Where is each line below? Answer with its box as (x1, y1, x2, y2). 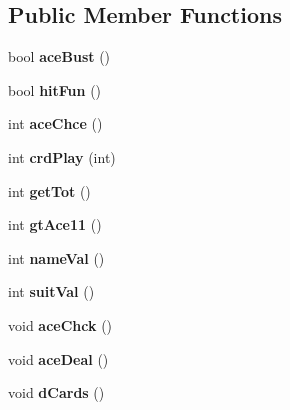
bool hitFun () (8, 79, 102, 100)
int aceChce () (8, 113, 103, 134)
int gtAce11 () (8, 214, 102, 235)
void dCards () (8, 382, 105, 403)
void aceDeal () (8, 348, 109, 369)
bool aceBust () (8, 46, 111, 67)
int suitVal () (8, 281, 95, 302)
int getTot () (8, 180, 91, 201)
